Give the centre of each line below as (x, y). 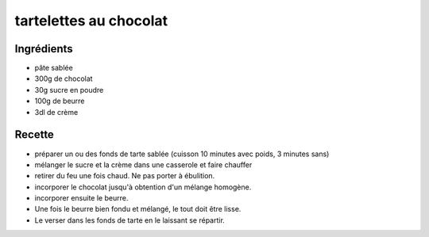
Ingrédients (44, 49)
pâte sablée (54, 68)
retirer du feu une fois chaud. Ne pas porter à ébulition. (125, 176)
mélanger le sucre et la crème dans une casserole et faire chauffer (143, 164)
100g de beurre (60, 101)
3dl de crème (56, 112)
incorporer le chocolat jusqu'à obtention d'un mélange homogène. (143, 187)
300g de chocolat (64, 78)
